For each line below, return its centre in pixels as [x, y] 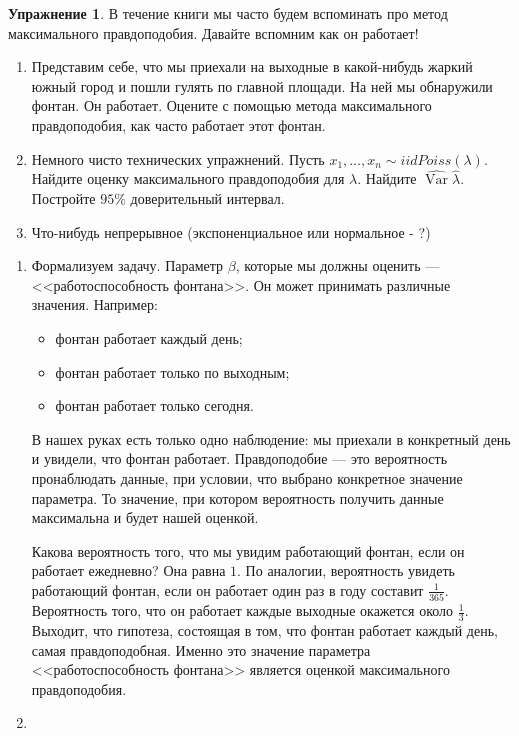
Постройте [63, 197]
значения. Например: [94, 304]
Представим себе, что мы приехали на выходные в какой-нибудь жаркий [252, 66]
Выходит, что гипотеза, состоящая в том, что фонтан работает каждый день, [264, 630]
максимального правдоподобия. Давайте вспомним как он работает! [213, 32]
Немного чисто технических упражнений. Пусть [178, 158]
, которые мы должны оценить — [337, 265]
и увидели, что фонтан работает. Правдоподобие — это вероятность [239, 458]
